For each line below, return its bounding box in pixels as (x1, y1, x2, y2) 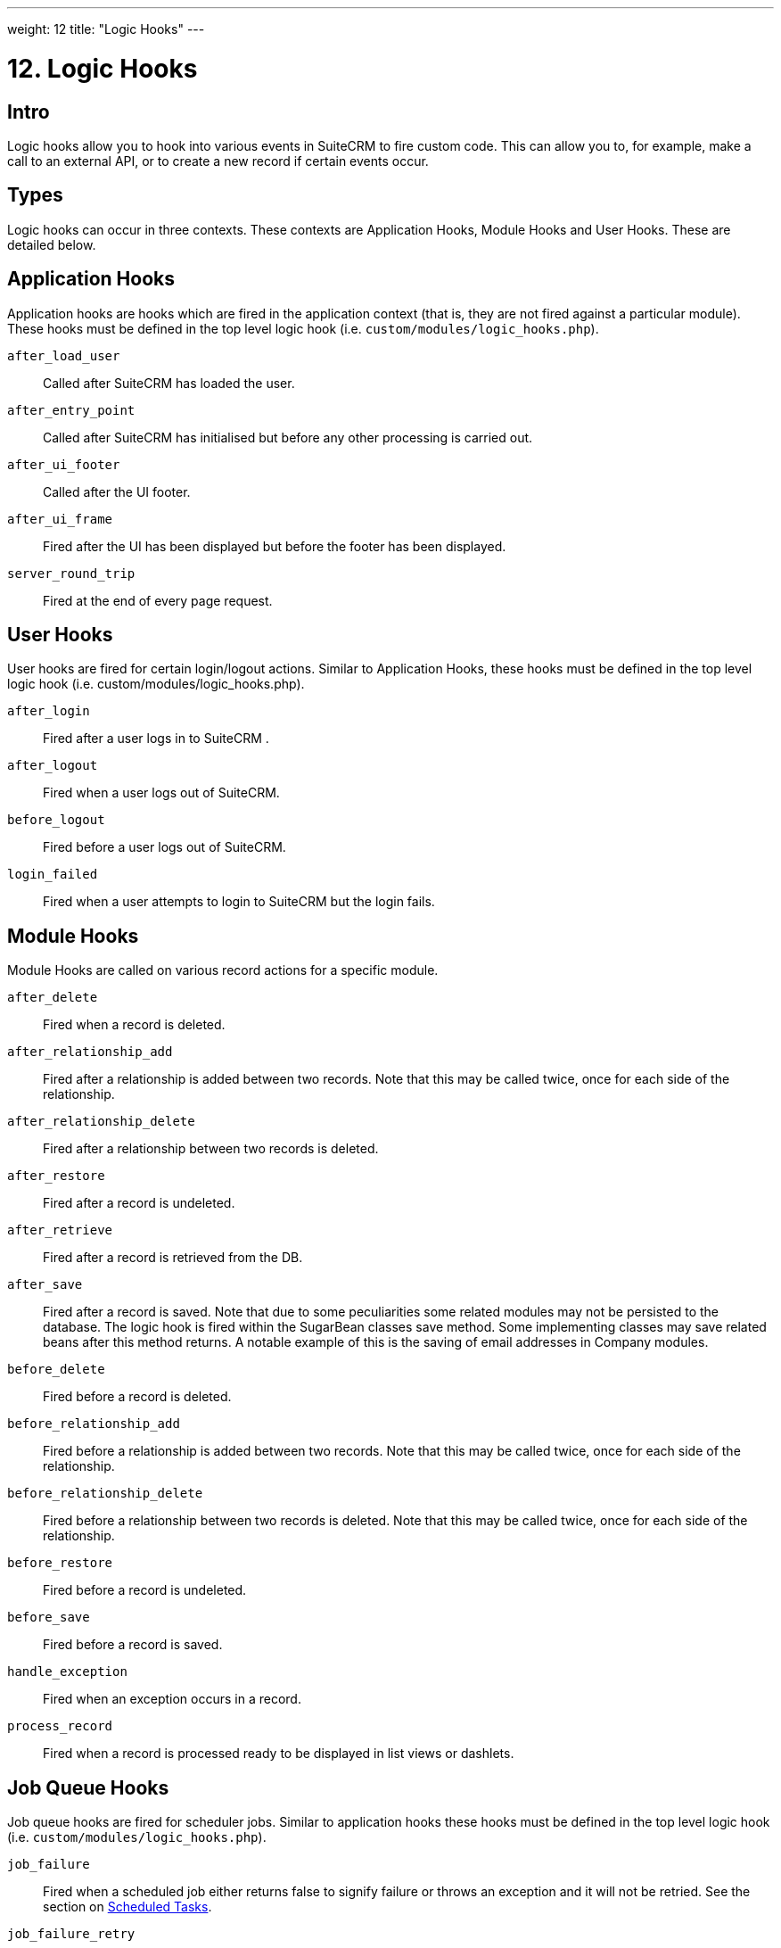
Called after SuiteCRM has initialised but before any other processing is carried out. (43, 429, 533, 445)
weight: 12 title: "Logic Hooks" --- (7, 21, 205, 37)
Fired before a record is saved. (43, 1637, 223, 1653)
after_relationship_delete (7, 1114, 195, 1129)
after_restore (7, 1168, 105, 1184)
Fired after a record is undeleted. (43, 1195, 235, 1211)
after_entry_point (7, 402, 136, 417)
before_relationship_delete (7, 1486, 203, 1501)
